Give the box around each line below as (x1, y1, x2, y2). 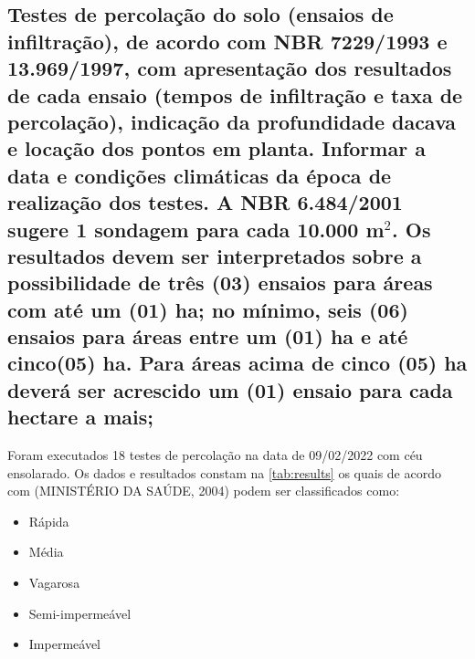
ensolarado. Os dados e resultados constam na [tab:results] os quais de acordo (7, 463, 441, 482)
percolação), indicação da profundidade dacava (7, 107, 457, 135)
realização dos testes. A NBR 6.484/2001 (7, 188, 403, 216)
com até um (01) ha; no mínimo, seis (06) (7, 295, 408, 323)
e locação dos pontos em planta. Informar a (7, 134, 426, 162)
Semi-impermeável (28, 603, 132, 622)
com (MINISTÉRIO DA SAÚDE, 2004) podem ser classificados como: (7, 481, 400, 500)
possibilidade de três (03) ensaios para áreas (7, 268, 433, 297)
